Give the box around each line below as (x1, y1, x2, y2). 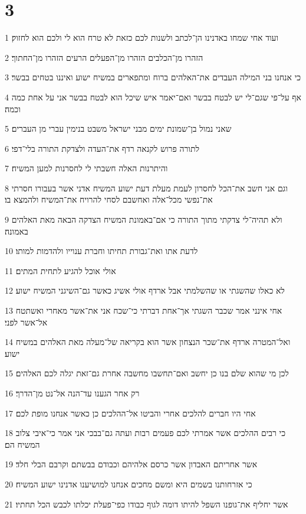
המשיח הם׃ (5, 438, 40, 450)
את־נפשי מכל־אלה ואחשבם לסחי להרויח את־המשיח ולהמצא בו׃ (5, 193, 213, 206)
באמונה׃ (5, 225, 28, 237)
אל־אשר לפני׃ (5, 315, 48, 328)
